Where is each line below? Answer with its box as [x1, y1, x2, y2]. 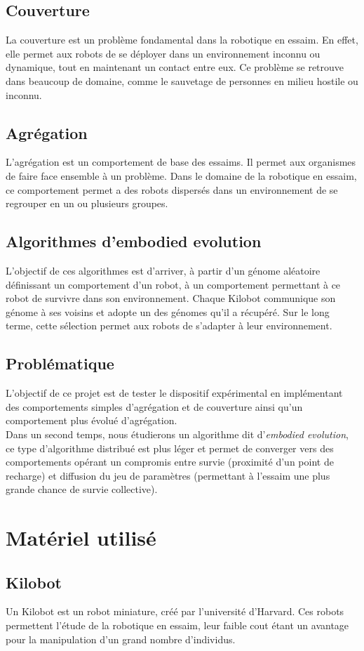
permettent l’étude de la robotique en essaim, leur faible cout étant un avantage [6, 618, 349, 633]
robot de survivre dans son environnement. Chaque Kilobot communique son [6, 291, 336, 305]
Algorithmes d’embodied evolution [6, 230, 262, 252]
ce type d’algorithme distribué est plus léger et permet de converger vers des [6, 440, 334, 455]
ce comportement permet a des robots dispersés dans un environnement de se [6, 182, 338, 197]
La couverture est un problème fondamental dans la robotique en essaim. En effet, [6, 32, 358, 47]
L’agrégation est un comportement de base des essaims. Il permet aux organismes [6, 154, 356, 169]
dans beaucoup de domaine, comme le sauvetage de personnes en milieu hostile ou [6, 73, 358, 88]
